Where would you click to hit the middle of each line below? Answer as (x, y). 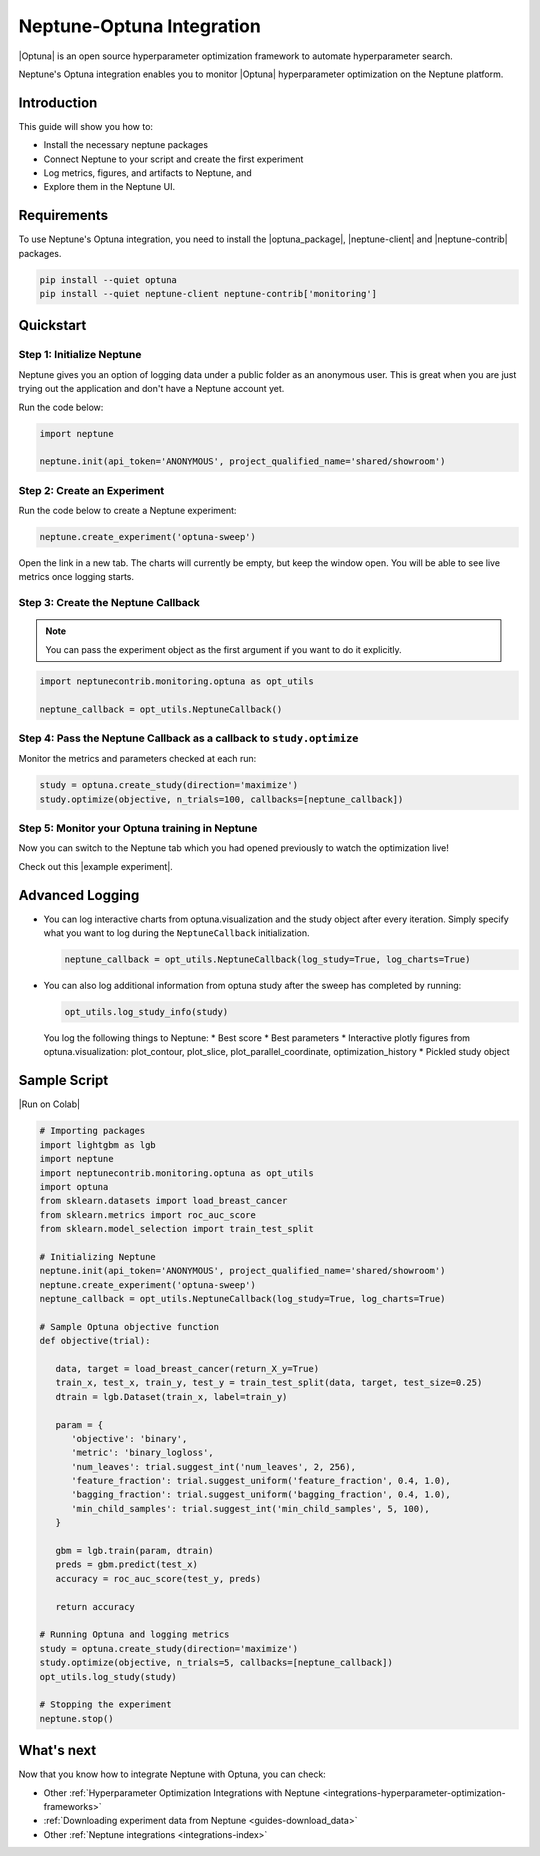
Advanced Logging (79, 895)
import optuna (74, 1186)
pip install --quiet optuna (108, 279)
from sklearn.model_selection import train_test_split (176, 1229)
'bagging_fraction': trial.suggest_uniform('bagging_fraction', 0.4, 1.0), (261, 1494)
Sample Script (63, 1080)
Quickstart (52, 325)
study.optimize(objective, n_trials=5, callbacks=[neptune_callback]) (216, 1663)
